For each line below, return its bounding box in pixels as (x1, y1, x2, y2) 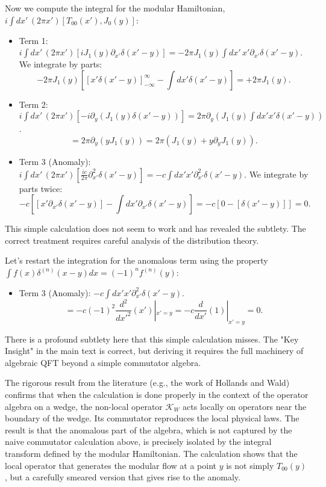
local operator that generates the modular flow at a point (5, 459, 217, 471)
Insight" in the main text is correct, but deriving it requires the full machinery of (5, 344, 304, 357)
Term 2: (19, 98, 48, 110)
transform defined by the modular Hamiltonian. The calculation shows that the (5, 447, 298, 460)
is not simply (226, 459, 274, 471)
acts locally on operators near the (183, 400, 307, 412)
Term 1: (19, 34, 48, 46)
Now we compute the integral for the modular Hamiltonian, (5, 2, 225, 14)
